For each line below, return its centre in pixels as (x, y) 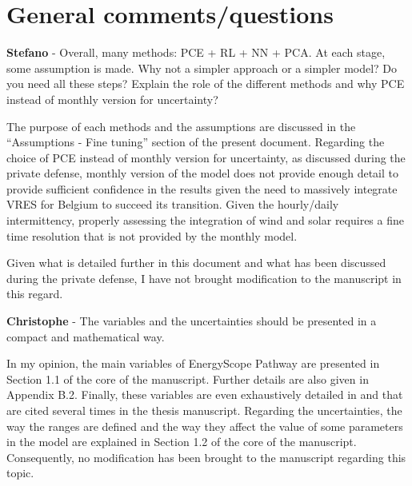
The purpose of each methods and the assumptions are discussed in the (181, 126)
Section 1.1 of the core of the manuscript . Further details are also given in (188, 378)
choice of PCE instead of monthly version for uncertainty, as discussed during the (206, 157)
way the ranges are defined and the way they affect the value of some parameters (205, 426)
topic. (20, 473)
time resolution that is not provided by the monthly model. (152, 235)
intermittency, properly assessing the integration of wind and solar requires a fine (205, 220)
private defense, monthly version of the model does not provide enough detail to (202, 173)
